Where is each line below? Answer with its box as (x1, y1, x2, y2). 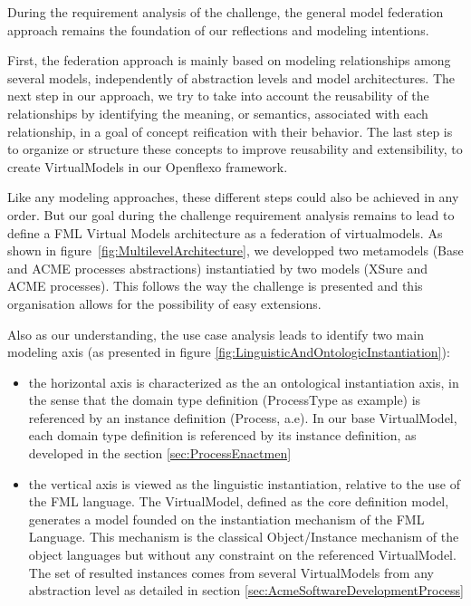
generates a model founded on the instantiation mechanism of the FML (28, 509, 425, 528)
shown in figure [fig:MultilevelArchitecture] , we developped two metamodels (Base (7, 241, 464, 260)
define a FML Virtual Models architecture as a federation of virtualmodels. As (7, 223, 443, 242)
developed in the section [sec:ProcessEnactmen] (28, 444, 292, 463)
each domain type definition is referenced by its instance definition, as (28, 426, 417, 445)
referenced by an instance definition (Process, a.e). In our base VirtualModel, (28, 408, 457, 427)
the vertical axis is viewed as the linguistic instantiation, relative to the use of (28, 474, 460, 493)
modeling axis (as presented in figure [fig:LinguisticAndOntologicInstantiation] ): (7, 342, 450, 361)
